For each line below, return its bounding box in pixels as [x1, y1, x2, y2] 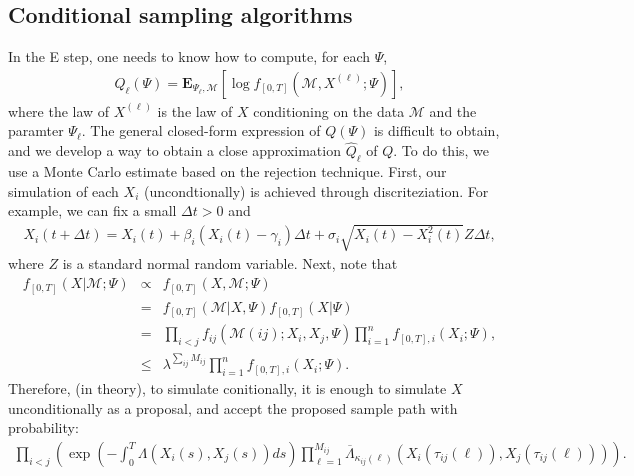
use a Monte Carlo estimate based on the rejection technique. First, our [8, 161, 447, 182]
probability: [8, 417, 79, 438]
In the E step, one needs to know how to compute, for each [8, 46, 371, 67]
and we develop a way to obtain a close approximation [8, 140, 341, 161]
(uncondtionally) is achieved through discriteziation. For [144, 180, 489, 201]
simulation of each [8, 180, 119, 201]
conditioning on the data [253, 100, 405, 121]
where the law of [8, 100, 110, 121]
